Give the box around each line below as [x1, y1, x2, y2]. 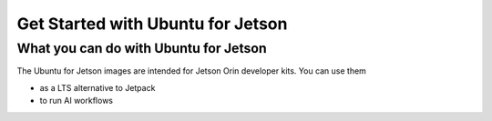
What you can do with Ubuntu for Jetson [16, 40, 268, 56]
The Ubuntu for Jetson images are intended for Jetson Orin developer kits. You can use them [16, 66, 366, 76]
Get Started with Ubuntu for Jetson [16, 14, 288, 34]
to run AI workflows [39, 96, 114, 106]
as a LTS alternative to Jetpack [39, 82, 156, 93]
